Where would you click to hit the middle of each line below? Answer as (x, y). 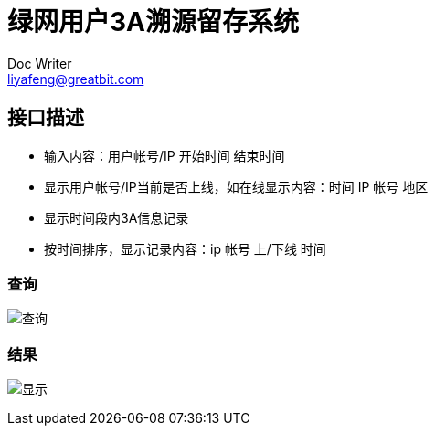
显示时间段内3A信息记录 (117, 217)
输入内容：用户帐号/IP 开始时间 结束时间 (164, 155)
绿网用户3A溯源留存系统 (153, 22)
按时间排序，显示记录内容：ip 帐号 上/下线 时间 (185, 248)
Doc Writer (40, 63)
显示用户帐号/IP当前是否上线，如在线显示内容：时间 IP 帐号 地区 (236, 186)
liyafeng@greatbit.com (76, 79)
